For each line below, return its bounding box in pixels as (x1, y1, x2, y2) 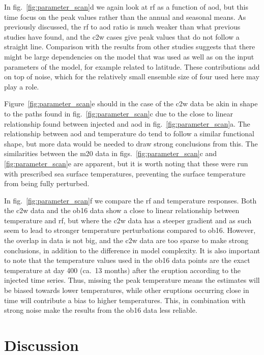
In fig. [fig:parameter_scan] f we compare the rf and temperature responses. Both (4, 195, 257, 205)
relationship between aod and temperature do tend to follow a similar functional (4, 128, 254, 139)
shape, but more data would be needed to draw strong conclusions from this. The (4, 138, 258, 149)
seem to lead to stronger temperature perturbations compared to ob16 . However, (4, 225, 256, 235)
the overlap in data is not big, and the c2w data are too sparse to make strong (4, 235, 249, 246)
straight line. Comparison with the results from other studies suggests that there (4, 41, 255, 52)
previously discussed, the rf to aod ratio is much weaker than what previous (4, 21, 241, 32)
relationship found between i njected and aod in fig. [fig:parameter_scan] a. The (4, 118, 250, 129)
